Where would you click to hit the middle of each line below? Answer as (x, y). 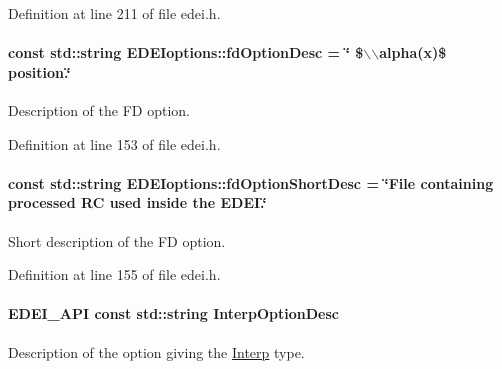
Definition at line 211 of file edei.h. (114, 13)
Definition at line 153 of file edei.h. (114, 143)
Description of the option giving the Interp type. (156, 351)
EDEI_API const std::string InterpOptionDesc (173, 313)
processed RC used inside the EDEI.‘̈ (137, 202)
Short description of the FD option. (117, 240)
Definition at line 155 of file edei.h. (114, 274)
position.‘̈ (39, 71)
